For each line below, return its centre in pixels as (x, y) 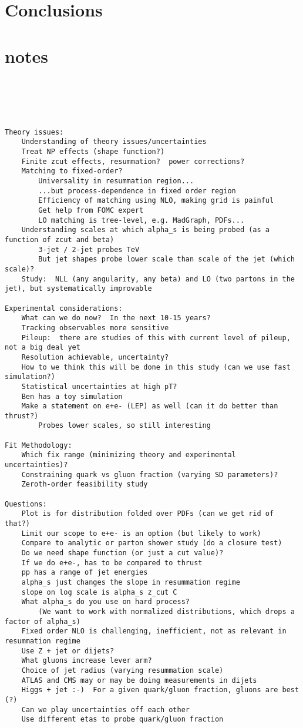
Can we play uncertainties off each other (105, 709)
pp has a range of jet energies (85, 573)
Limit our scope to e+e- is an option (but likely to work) (141, 533)
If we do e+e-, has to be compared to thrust (112, 563)
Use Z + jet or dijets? (68, 651)
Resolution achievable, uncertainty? (95, 357)
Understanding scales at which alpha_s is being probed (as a (146, 230)
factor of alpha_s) (43, 621)
